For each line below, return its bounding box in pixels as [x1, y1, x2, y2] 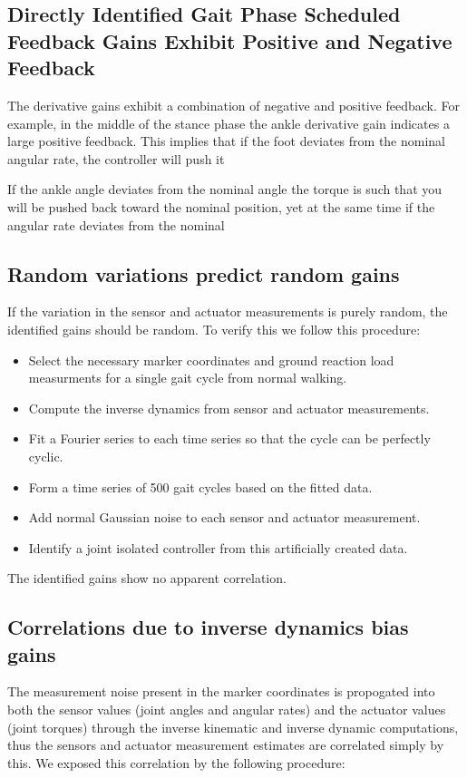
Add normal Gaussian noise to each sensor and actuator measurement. [28, 508, 421, 527]
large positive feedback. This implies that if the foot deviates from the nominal [7, 131, 445, 151]
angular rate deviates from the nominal [7, 215, 225, 234]
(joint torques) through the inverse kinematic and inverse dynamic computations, [7, 717, 459, 736]
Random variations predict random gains [7, 259, 400, 287]
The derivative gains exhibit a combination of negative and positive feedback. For [7, 95, 460, 114]
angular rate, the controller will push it [7, 149, 225, 168]
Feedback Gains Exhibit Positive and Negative [7, 26, 452, 54]
